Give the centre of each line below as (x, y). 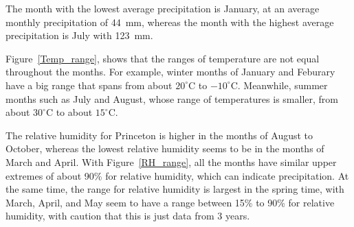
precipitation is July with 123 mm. (79, 35)
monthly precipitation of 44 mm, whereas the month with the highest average (170, 22)
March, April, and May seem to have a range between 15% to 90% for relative (170, 202)
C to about (69, 112)
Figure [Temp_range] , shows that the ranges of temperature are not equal (163, 58)
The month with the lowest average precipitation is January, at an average (163, 8)
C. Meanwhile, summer (279, 85)
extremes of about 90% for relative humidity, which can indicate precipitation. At (177, 175)
